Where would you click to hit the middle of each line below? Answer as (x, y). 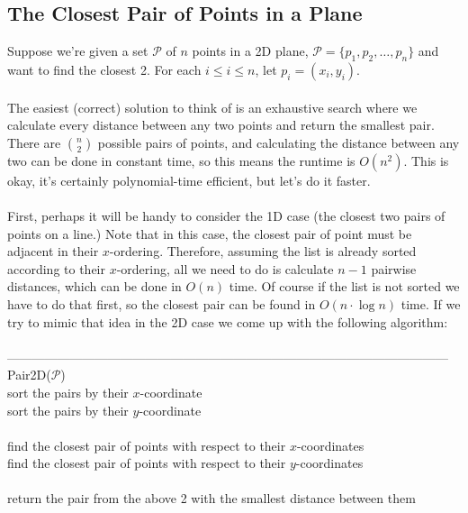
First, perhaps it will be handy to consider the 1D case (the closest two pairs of (226, 215)
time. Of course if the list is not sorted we (344, 286)
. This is (426, 160)
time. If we (431, 303)
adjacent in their (53, 251)
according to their (56, 268)
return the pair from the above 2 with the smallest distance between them (211, 498)
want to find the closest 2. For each (104, 69)
